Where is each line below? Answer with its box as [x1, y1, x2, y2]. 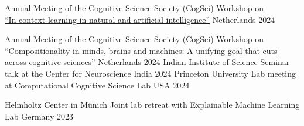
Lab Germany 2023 [5, 110, 74, 122]
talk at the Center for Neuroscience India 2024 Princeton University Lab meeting [5, 67, 296, 79]
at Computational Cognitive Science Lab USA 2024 [5, 79, 190, 91]
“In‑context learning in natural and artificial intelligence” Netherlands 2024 [5, 13, 275, 25]
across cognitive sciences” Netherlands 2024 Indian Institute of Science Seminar [5, 56, 290, 68]
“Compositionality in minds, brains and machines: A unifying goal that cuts [5, 44, 278, 56]
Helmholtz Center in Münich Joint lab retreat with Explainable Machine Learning [5, 98, 300, 111]
